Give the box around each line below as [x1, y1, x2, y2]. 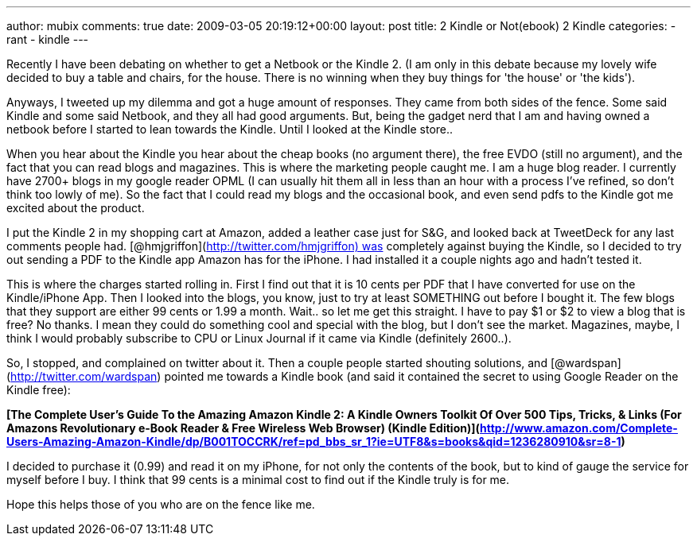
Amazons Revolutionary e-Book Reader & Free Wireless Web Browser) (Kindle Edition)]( [6, 421, 481, 435]
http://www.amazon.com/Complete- [480, 421, 678, 435]
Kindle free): [6, 383, 71, 397]
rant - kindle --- [6, 33, 89, 46]
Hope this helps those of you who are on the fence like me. [6, 497, 315, 511]
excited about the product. [6, 201, 145, 215]
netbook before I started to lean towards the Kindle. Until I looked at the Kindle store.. [6, 122, 454, 136]
